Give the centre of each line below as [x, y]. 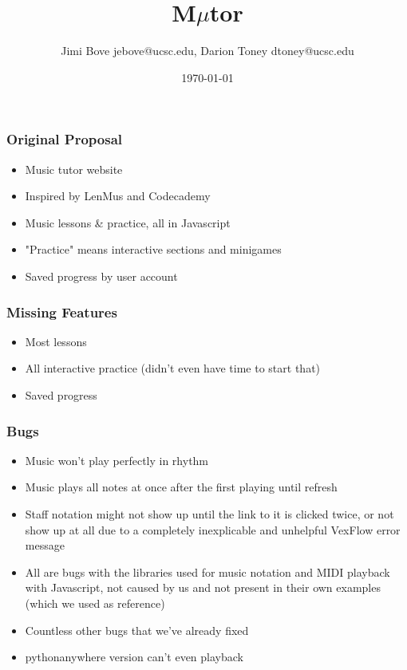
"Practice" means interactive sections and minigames [153, 249]
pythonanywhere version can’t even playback [134, 657]
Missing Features [62, 311]
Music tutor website [74, 169]
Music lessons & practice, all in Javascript [128, 222]
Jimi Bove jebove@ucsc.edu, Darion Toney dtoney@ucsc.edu [207, 51]
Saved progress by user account [101, 276]
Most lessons [56, 341]
